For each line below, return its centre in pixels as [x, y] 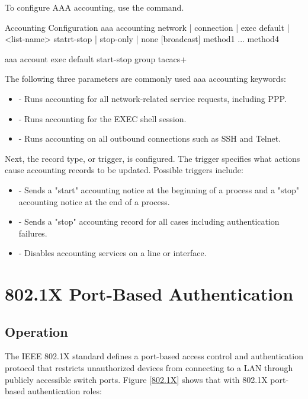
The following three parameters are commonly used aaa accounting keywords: [145, 79]
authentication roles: [65, 391]
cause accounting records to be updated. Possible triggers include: [124, 170]
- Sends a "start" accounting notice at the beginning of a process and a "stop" [159, 189]
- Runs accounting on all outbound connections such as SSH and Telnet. [150, 138]
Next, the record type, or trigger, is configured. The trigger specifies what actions [153, 158]
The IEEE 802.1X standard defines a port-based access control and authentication [154, 356]
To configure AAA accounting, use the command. [94, 7]
